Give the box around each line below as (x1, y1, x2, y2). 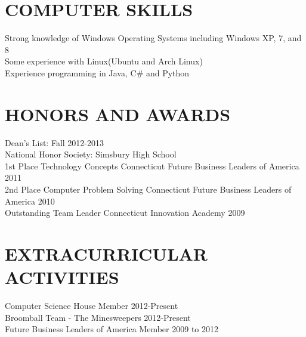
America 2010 (5, 194, 55, 207)
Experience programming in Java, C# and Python (5, 66, 190, 79)
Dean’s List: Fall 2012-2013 (5, 136, 104, 149)
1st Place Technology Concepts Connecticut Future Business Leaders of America (5, 159, 299, 172)
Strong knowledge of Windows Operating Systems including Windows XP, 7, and (5, 32, 302, 44)
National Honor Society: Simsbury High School (5, 148, 177, 160)
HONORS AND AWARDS (5, 101, 231, 126)
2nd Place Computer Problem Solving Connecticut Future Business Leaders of (5, 183, 292, 195)
